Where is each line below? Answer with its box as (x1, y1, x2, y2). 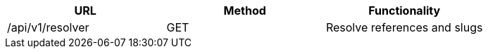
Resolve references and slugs (325, 20, 483, 34)
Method (223, 4, 266, 18)
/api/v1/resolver (7, 20, 89, 34)
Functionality (368, 4, 441, 18)
